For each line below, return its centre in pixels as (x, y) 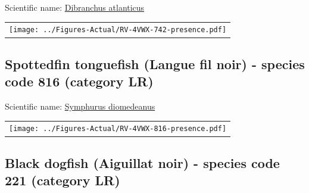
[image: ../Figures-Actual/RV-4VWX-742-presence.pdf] (118, 30)
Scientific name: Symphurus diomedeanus (80, 106)
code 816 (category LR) (79, 81)
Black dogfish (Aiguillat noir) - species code (142, 162)
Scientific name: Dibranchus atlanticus (75, 7)
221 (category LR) (63, 180)
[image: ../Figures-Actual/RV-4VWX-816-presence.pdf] (118, 129)
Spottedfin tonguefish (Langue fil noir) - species (155, 63)
